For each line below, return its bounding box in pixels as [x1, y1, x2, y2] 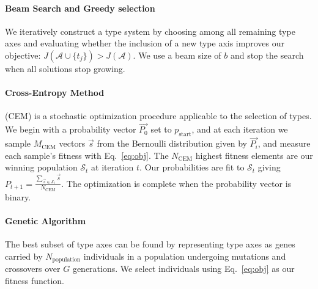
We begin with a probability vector [5, 123, 136, 136]
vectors [59, 137, 86, 150]
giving [257, 161, 281, 174]
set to [150, 123, 172, 136]
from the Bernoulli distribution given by [97, 137, 247, 150]
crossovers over [5, 262, 61, 275]
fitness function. [5, 274, 65, 287]
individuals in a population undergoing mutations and [83, 249, 286, 262]
